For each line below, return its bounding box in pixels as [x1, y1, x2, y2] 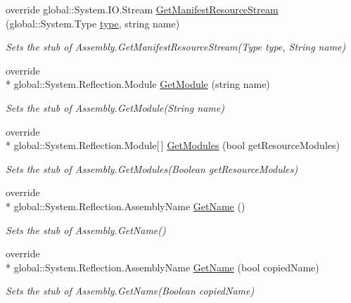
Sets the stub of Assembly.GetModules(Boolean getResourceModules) [6, 161, 298, 176]
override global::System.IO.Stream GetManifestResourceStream [6, 2, 279, 16]
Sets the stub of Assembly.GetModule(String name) [6, 100, 224, 115]
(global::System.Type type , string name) [6, 15, 180, 30]
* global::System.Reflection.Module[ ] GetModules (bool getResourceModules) [6, 138, 340, 153]
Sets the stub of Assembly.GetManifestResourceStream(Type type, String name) [6, 39, 346, 54]
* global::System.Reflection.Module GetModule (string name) [6, 77, 270, 91]
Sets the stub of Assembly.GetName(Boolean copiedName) [6, 283, 255, 298]
